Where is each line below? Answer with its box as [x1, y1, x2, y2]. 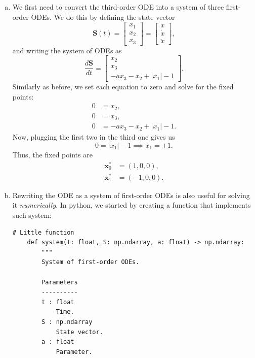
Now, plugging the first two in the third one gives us [12, 132, 175, 142]
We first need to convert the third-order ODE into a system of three [12, 2, 224, 12]
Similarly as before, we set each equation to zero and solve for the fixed [12, 81, 234, 92]
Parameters [41, 278, 78, 286]
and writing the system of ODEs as [12, 45, 122, 55]
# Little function [12, 229, 74, 236]
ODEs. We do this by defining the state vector [31, 11, 175, 22]
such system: [12, 210, 52, 220]
